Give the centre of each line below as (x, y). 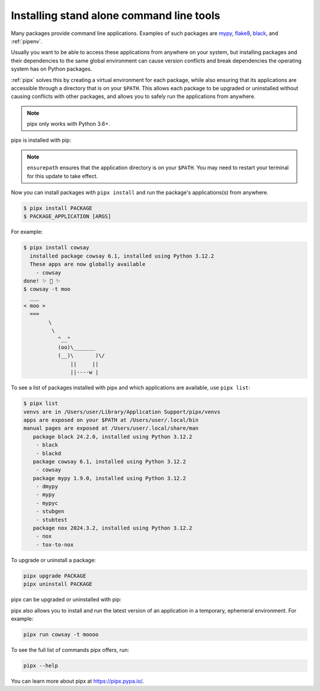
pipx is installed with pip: (41, 140)
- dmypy (47, 486)
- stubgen (50, 511)
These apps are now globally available (88, 264)
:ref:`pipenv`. (27, 41)
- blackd (49, 453)
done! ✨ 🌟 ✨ (42, 281)
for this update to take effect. (62, 176)
